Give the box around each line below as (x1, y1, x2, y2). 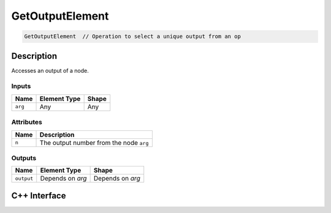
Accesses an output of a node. (11, 67, 89, 74)
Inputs (11, 82, 31, 91)
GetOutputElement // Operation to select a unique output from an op (24, 33, 242, 40)
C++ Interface (11, 190, 66, 201)
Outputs (11, 154, 37, 162)
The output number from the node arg (39, 138, 149, 147)
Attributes (11, 118, 42, 127)
